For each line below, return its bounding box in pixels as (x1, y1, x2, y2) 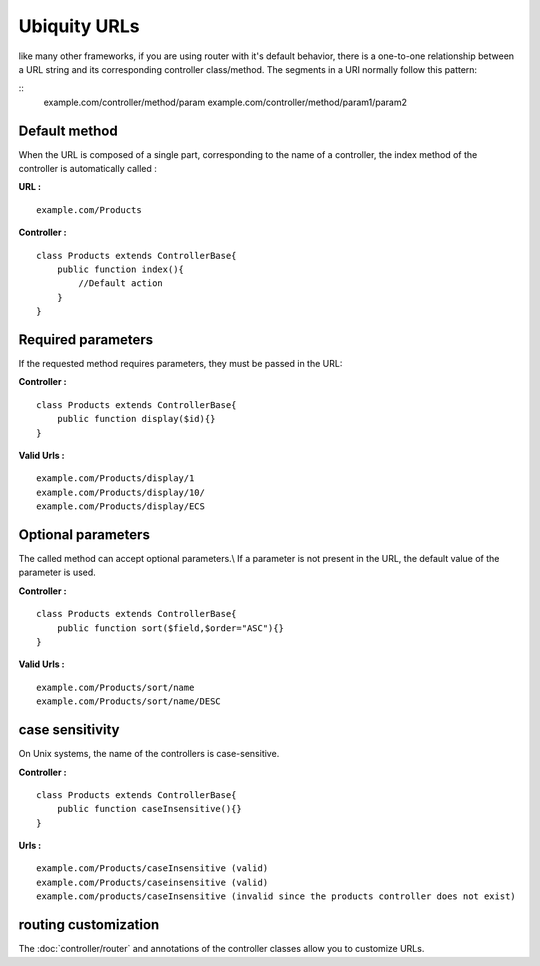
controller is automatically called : (18, 163, 157, 175)
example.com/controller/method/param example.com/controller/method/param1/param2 (43, 96, 408, 108)
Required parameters (18, 331, 154, 348)
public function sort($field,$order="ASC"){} (56, 622, 285, 634)
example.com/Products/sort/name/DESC (36, 696, 222, 707)
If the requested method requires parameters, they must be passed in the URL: (18, 358, 343, 370)
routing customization (18, 916, 160, 934)
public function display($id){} (56, 413, 216, 425)
